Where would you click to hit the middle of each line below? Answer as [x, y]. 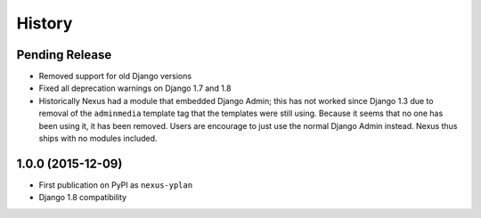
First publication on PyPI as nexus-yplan [116, 185]
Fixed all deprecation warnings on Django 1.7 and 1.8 [135, 88]
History [45, 23]
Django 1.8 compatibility [83, 198]
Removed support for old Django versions [115, 77]
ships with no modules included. [98, 139]
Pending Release [64, 55]
